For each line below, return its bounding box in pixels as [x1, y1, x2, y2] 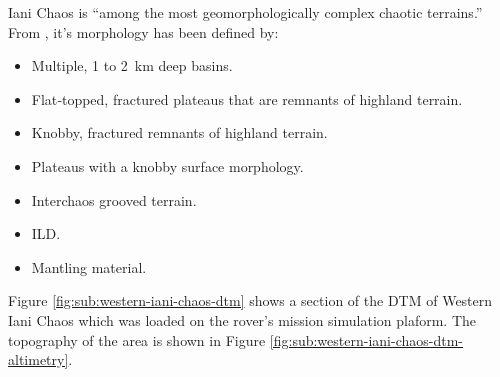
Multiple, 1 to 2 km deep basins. [31, 55, 233, 76]
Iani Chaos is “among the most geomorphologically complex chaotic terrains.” [8, 2, 483, 22]
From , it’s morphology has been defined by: [8, 21, 279, 42]
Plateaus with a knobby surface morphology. [31, 155, 304, 176]
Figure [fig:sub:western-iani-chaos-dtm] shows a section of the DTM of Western [8, 290, 493, 311]
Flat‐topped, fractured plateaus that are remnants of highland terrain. [31, 88, 463, 109]
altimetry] [8, 349, 69, 370]
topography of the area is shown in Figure [8, 329, 266, 350]
